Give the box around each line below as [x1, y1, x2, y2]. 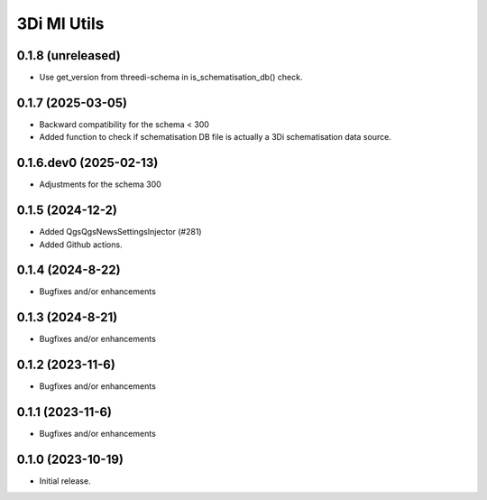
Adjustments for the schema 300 [39, 179, 161, 190]
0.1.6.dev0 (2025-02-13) [16, 155, 159, 171]
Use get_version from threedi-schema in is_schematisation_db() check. [39, 72, 303, 83]
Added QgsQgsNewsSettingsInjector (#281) [39, 227, 202, 237]
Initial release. [39, 476, 91, 486]
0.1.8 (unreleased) [16, 48, 121, 63]
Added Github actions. [39, 239, 123, 250]
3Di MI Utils [16, 14, 105, 33]
